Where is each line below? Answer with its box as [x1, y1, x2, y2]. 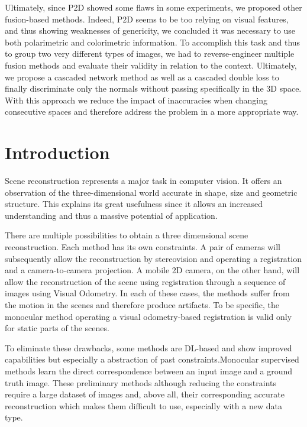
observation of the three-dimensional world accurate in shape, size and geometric [5, 186, 298, 198]
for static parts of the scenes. [5, 322, 109, 334]
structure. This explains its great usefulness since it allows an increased [5, 198, 263, 210]
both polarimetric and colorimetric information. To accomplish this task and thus [5, 35, 300, 48]
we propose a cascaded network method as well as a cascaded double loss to [5, 70, 279, 83]
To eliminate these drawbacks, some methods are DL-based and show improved [5, 341, 292, 354]
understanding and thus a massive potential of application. [5, 209, 218, 221]
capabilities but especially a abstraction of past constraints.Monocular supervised [5, 353, 299, 365]
